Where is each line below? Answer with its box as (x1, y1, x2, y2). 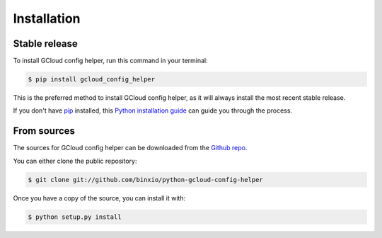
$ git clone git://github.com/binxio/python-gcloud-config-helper (28, 176, 263, 183)
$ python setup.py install (28, 212, 122, 221)
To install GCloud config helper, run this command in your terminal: (13, 57, 208, 65)
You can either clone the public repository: (13, 157, 137, 165)
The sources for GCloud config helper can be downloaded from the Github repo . (13, 144, 248, 152)
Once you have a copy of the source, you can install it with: (13, 193, 186, 202)
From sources (13, 125, 76, 137)
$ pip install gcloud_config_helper (28, 75, 156, 84)
